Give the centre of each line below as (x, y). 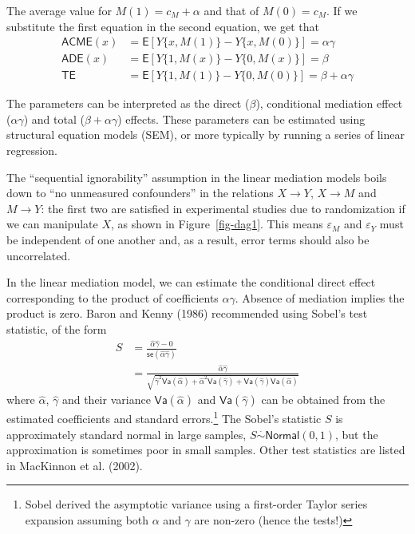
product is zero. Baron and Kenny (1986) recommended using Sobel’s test (187, 313)
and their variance (106, 400)
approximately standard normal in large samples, (126, 434)
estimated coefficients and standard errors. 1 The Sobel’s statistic (164, 417)
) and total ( (54, 119)
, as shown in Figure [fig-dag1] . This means (217, 224)
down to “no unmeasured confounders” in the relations (140, 193)
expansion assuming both (87, 520)
